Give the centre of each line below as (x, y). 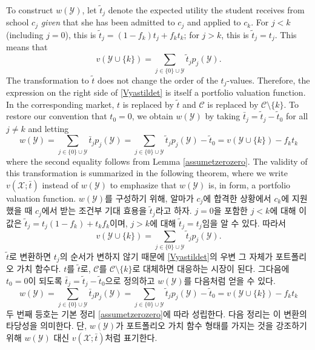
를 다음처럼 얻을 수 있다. (230, 280)
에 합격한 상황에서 (237, 198)
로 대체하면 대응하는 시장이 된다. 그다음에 (211, 269)
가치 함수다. (39, 269)
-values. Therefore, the (268, 80)
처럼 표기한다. (131, 338)
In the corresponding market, (60, 104)
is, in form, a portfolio (249, 184)
